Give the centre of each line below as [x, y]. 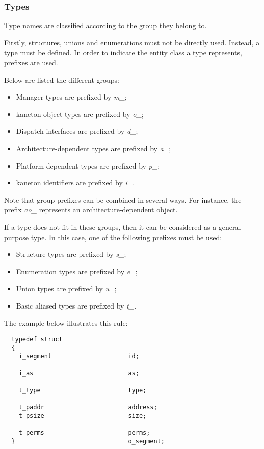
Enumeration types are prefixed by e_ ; [77, 271]
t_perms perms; [84, 433]
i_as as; [79, 373]
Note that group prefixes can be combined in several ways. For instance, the [123, 199]
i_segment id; [79, 356]
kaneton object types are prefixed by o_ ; [80, 114]
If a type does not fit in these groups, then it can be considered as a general [123, 227]
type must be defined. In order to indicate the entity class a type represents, [123, 52]
